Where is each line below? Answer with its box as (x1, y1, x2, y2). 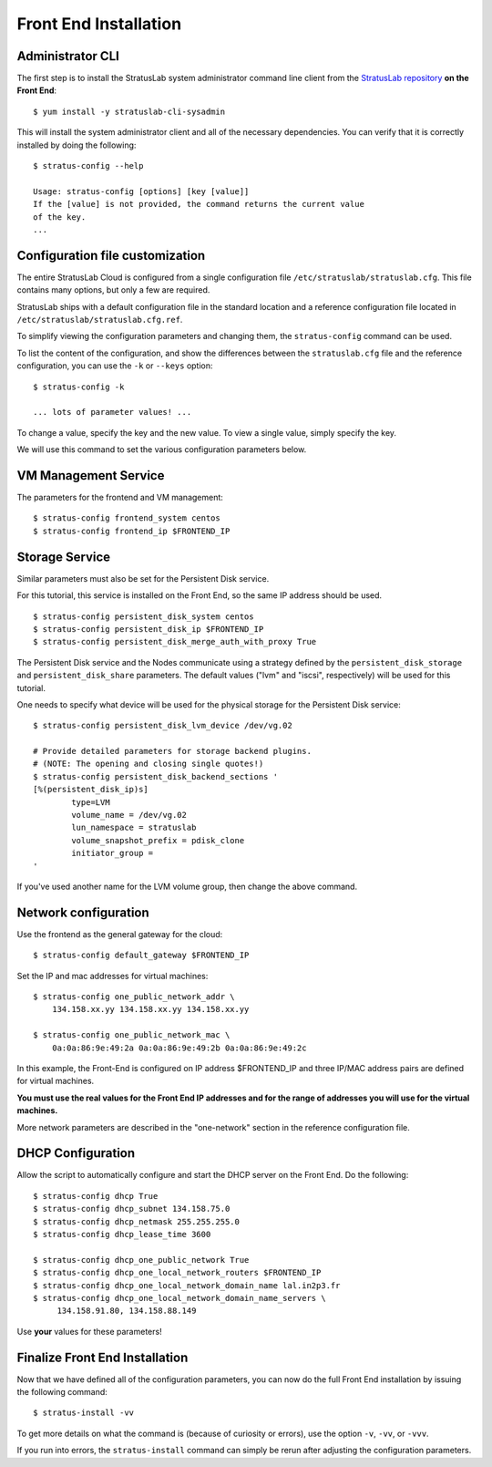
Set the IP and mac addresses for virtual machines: (16, 970, 209, 981)
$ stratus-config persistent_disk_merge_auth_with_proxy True (33, 636, 317, 647)
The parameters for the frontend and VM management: (16, 492, 223, 503)
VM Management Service (16, 468, 165, 483)
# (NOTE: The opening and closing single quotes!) (33, 759, 264, 770)
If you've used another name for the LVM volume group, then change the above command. (16, 881, 358, 892)
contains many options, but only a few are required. (16, 284, 210, 295)
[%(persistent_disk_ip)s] (33, 784, 149, 795)
